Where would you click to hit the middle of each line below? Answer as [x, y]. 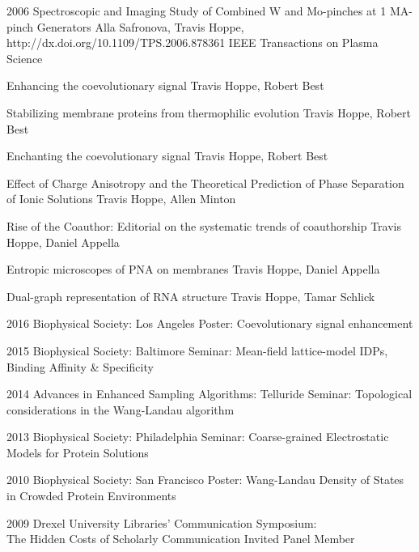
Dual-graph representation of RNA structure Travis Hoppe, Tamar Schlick [191, 296]
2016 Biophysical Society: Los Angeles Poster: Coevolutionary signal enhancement [210, 323]
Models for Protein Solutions [78, 452]
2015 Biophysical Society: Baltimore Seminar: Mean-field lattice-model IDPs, [197, 350]
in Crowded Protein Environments [91, 496]
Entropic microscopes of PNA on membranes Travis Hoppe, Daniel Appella [193, 269]
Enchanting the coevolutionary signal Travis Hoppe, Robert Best [167, 156]
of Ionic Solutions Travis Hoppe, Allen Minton [121, 199]
